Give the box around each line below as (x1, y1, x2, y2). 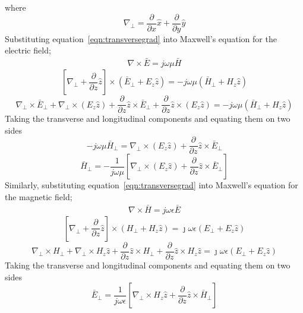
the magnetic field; (5, 191, 72, 203)
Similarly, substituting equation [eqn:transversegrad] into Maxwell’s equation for (5, 179, 298, 191)
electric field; (5, 44, 51, 56)
